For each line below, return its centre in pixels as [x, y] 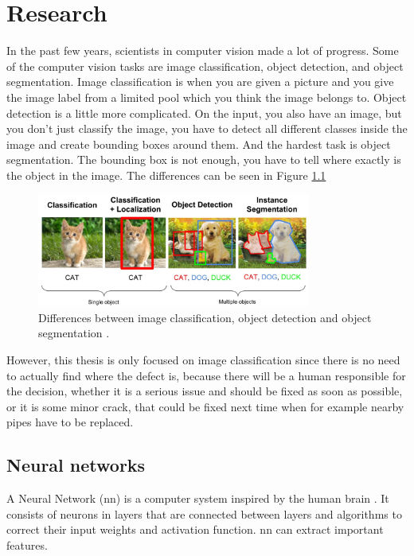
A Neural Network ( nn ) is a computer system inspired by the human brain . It [198, 498]
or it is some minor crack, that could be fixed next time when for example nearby [205, 406]
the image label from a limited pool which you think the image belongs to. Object [207, 97]
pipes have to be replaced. [70, 422]
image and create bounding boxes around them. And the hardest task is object [199, 144]
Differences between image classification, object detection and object [205, 317]
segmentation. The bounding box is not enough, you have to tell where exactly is [204, 159]
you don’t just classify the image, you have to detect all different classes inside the [207, 128]
